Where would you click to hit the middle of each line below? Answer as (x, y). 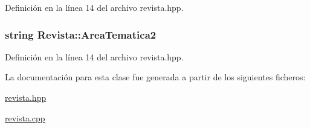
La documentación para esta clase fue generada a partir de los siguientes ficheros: (155, 77)
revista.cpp (25, 117)
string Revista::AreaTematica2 (81, 34)
